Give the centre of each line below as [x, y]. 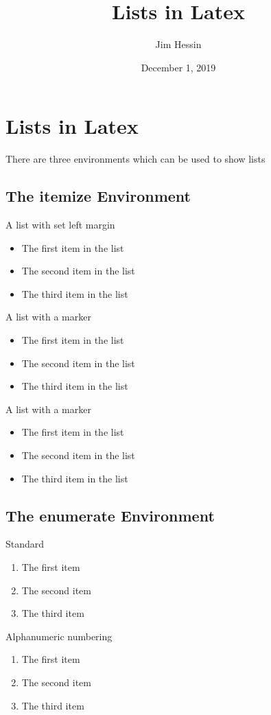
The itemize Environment [98, 196]
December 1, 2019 [178, 67]
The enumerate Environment [110, 515]
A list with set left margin [60, 225]
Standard [25, 544]
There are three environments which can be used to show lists [135, 159]
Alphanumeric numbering [59, 636]
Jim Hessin [178, 44]
